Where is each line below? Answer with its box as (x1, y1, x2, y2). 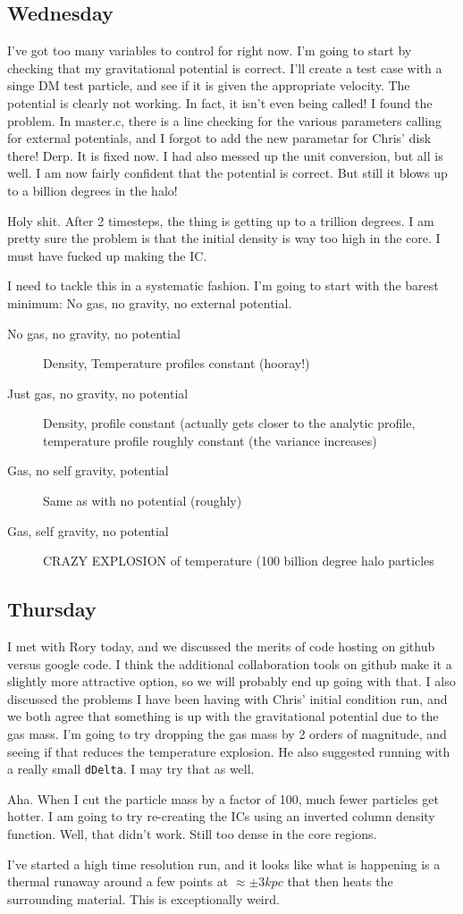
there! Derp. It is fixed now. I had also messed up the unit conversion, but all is (7, 146, 443, 164)
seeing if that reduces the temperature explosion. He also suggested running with (7, 742, 450, 760)
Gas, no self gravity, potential (7, 461, 169, 480)
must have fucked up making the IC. (7, 246, 207, 264)
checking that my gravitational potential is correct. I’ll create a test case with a (7, 58, 442, 77)
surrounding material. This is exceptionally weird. (7, 889, 280, 908)
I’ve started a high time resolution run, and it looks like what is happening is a (7, 854, 441, 873)
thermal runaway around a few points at (7, 872, 229, 891)
